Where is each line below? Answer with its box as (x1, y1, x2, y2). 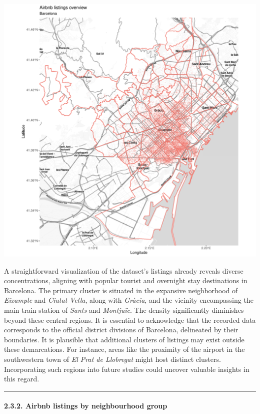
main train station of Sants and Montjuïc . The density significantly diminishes (4, 304, 244, 315)
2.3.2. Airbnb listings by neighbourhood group (4, 400, 167, 411)
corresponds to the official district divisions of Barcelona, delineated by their (4, 324, 238, 335)
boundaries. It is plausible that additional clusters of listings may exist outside (4, 334, 244, 344)
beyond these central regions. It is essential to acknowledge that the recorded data (4, 314, 256, 325)
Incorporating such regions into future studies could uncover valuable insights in (4, 363, 249, 374)
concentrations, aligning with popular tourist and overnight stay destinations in (4, 275, 247, 286)
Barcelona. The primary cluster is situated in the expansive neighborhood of (4, 285, 238, 295)
